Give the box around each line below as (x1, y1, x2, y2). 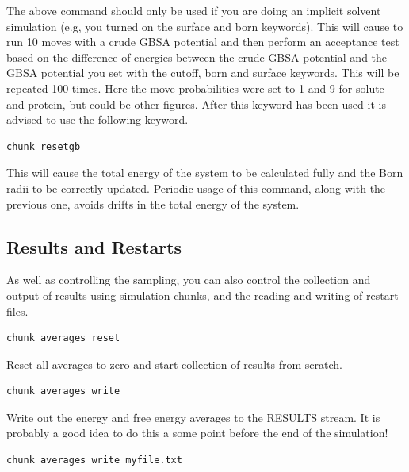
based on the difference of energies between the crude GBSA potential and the (6, 48, 388, 65)
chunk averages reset (6, 332, 120, 344)
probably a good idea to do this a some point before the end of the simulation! (6, 424, 388, 441)
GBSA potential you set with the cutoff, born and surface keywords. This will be (6, 64, 399, 81)
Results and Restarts (6, 234, 182, 259)
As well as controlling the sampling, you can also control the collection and (6, 271, 371, 288)
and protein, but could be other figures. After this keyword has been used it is (6, 95, 386, 112)
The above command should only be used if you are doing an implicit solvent (6, 2, 381, 18)
